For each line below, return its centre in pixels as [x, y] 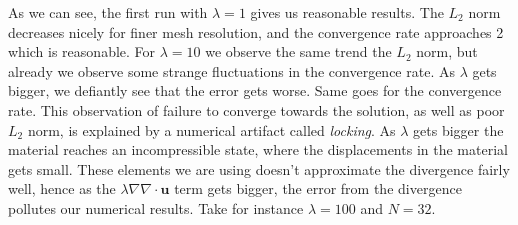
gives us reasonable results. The [347, 12]
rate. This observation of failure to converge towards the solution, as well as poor [256, 109]
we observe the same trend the [298, 51]
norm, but [447, 51]
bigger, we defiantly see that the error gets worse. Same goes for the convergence [255, 90]
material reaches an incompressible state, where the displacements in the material [258, 149]
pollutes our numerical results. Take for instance [156, 207]
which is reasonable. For [82, 51]
